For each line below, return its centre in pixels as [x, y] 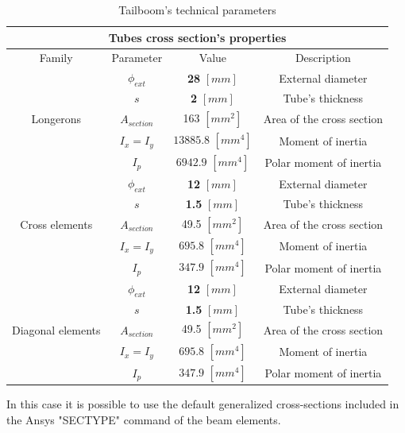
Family [56, 58]
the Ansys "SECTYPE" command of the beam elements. [144, 420]
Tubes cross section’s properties [197, 37]
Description [323, 58]
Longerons [56, 119]
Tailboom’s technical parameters [197, 10]
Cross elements [56, 224]
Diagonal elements [56, 329]
